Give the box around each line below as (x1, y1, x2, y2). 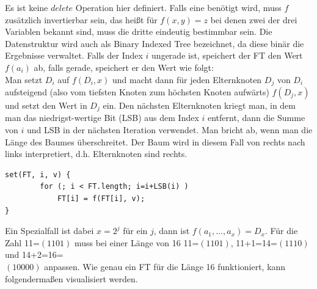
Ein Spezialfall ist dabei (5, 224, 94, 237)
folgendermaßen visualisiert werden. (5, 272, 138, 285)
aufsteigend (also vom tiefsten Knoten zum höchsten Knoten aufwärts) (5, 86, 269, 98)
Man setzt (5, 73, 43, 86)
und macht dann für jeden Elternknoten (112, 73, 262, 86)
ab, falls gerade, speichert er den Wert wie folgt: (34, 60, 214, 73)
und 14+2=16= (5, 248, 64, 261)
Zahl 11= (5, 236, 40, 249)
